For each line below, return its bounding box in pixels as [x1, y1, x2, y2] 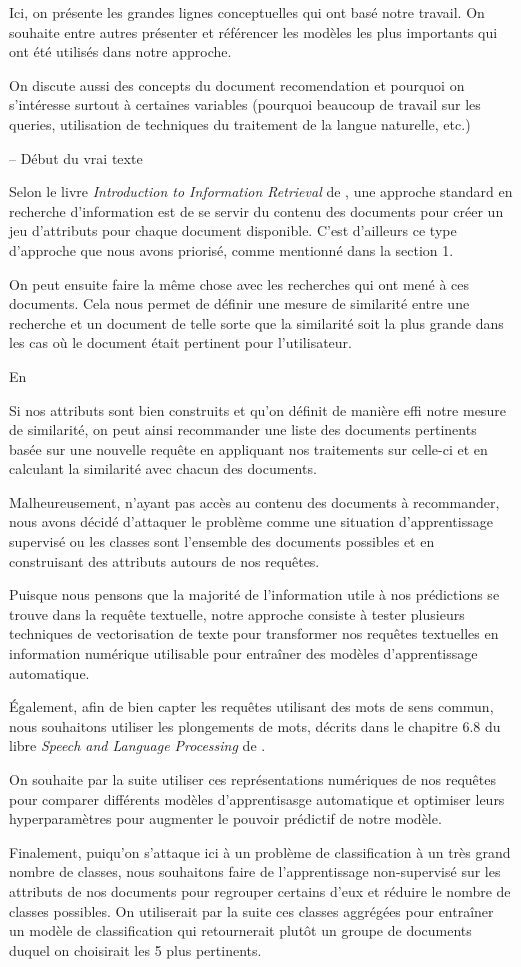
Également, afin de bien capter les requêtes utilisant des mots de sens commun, [9, 696, 494, 717]
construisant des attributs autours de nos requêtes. [9, 550, 320, 571]
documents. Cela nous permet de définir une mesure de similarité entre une [9, 293, 470, 314]
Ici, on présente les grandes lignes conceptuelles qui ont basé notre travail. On [9, 2, 485, 22]
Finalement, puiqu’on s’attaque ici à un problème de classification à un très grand [9, 841, 511, 862]
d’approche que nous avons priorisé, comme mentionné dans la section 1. [9, 239, 454, 260]
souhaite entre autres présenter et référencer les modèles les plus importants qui [9, 21, 498, 42]
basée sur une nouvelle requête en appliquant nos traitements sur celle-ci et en [9, 438, 488, 459]
